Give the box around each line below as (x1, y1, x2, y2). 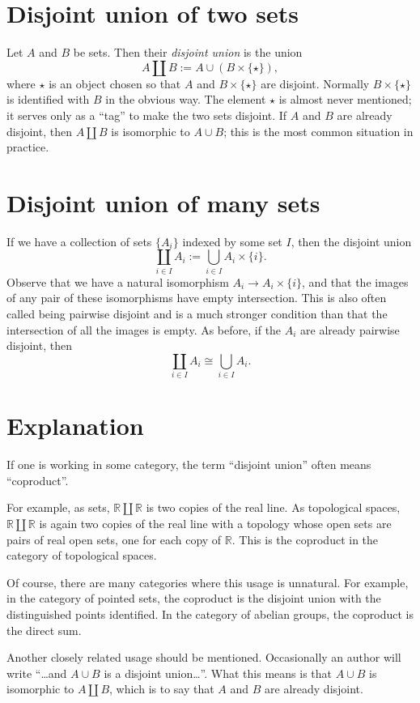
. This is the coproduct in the (231, 530, 379, 547)
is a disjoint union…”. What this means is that (104, 664, 333, 681)
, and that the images (302, 273, 409, 290)
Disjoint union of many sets (6, 185, 320, 219)
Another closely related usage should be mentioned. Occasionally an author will (6, 649, 401, 666)
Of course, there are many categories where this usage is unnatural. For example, (6, 573, 409, 590)
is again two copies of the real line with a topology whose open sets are (39, 514, 392, 531)
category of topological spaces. (6, 547, 157, 564)
